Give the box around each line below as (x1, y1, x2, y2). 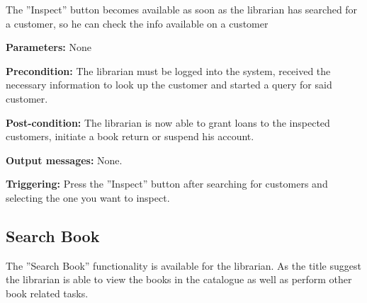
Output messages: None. (6, 152, 123, 167)
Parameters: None (6, 40, 91, 55)
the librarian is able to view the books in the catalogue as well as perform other (6, 272, 352, 287)
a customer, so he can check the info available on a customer (6, 16, 269, 30)
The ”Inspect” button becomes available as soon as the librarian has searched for (6, 2, 358, 16)
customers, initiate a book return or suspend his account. (6, 129, 254, 144)
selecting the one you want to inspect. (6, 190, 170, 205)
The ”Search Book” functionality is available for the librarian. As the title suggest (6, 258, 361, 273)
